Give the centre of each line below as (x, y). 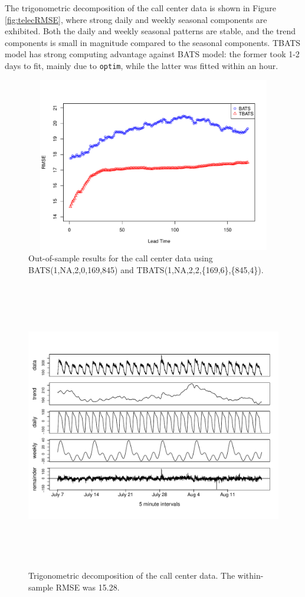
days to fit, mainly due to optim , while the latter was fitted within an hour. (142, 65)
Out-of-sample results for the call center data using (121, 258)
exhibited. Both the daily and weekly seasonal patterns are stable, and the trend (150, 31)
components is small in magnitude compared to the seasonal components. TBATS (153, 42)
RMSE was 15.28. (88, 587)
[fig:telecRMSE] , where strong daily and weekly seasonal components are (136, 19)
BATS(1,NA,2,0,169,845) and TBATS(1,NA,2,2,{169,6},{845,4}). (146, 269)
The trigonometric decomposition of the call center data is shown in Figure (140, 8)
